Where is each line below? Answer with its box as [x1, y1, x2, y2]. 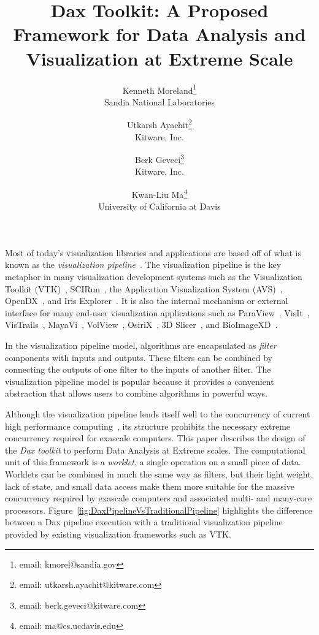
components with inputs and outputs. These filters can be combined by [5, 351, 272, 363]
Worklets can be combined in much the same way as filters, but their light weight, [5, 467, 313, 480]
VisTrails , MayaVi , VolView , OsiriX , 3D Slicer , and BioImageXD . [5, 318, 278, 331]
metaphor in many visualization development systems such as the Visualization [5, 270, 302, 283]
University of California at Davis [98, 200, 221, 213]
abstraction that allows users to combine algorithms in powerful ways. [5, 387, 267, 400]
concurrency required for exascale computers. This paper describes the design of [5, 432, 306, 444]
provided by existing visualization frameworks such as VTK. [5, 527, 231, 540]
